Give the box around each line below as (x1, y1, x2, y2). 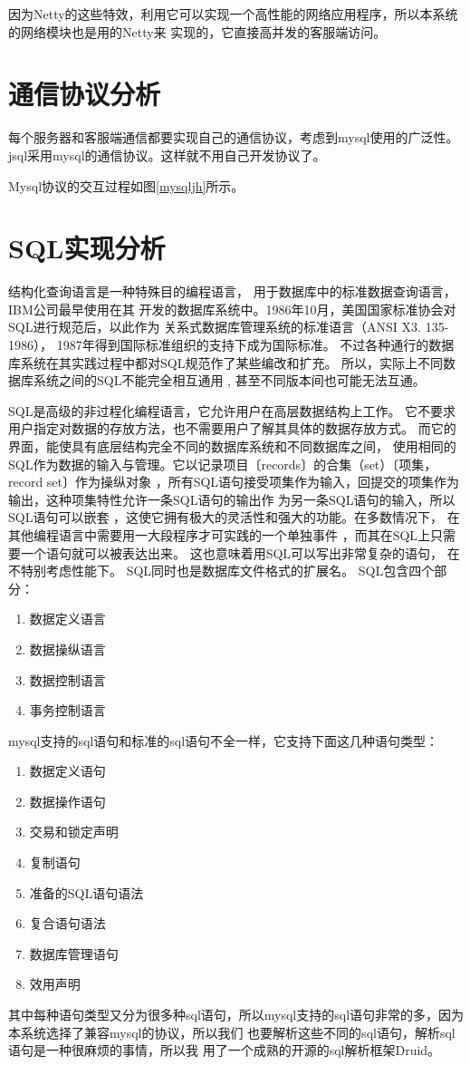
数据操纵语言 (29, 639, 106, 658)
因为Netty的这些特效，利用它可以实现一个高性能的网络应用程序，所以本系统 (8, 5, 458, 23)
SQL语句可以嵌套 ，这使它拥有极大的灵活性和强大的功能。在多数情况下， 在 (8, 508, 460, 527)
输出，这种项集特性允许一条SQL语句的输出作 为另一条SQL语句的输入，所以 (8, 489, 456, 508)
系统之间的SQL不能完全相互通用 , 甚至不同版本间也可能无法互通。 (33, 371, 426, 390)
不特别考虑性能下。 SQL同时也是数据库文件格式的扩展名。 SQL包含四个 (8, 561, 435, 580)
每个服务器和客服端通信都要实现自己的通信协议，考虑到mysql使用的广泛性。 (8, 128, 459, 147)
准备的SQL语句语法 (29, 883, 144, 902)
